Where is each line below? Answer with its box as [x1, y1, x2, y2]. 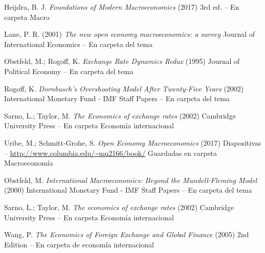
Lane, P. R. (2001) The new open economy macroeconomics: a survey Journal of [4, 29, 255, 39]
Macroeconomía [4, 157, 53, 168]
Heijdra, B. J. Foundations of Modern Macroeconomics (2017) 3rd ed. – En [4, 2, 239, 12]
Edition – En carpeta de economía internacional [4, 239, 154, 249]
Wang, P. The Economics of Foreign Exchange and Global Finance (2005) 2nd [4, 229, 249, 240]
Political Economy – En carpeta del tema [4, 65, 134, 76]
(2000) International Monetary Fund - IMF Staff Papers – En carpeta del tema [4, 185, 252, 195]
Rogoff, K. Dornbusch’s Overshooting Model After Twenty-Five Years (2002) [4, 83, 244, 94]
